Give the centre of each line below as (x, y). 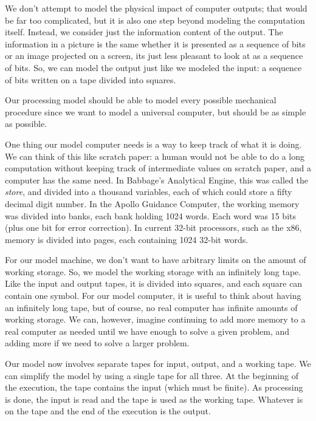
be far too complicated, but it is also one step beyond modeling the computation (155, 20)
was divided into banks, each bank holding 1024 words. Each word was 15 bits (150, 215)
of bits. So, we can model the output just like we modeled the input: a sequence (153, 67)
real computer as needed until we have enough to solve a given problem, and (147, 331)
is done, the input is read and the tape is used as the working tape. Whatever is (154, 399)
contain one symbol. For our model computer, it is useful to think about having (153, 296)
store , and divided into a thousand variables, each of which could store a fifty (149, 192)
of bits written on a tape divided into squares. (91, 79)
